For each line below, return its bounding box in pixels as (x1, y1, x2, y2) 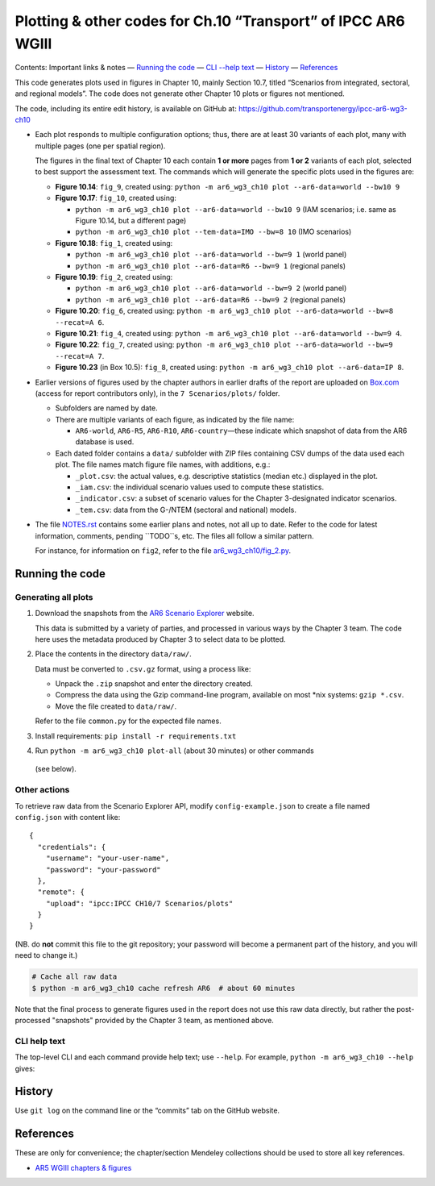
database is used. (75, 437, 135, 447)
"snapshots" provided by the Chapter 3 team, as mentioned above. (52, 1016, 274, 1025)
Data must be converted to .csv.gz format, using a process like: (35, 664, 251, 673)
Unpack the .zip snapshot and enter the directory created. (55, 679, 253, 689)
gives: (14, 1063, 35, 1073)
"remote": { (37, 888, 85, 897)
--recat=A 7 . (55, 351, 105, 360)
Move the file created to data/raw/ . (55, 701, 177, 711)
